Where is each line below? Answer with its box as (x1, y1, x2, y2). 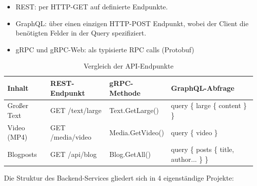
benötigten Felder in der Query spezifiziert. (15, 28, 146, 38)
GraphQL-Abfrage (171, 82, 235, 93)
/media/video (50, 132, 91, 142)
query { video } (171, 127, 218, 137)
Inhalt (7, 82, 29, 93)
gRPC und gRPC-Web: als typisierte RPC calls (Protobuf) (15, 44, 194, 54)
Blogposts (7, 149, 37, 159)
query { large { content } (171, 100, 247, 111)
